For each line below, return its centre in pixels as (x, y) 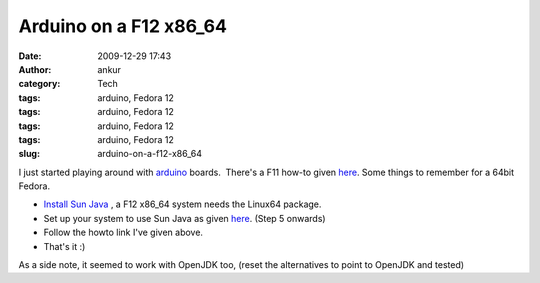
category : (39, 84)
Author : (35, 69)
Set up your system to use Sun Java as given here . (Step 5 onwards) (184, 218)
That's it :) (64, 246)
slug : (29, 154)
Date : (30, 56)
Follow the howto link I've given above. (123, 232)
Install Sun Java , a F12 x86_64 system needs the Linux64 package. (182, 204)
